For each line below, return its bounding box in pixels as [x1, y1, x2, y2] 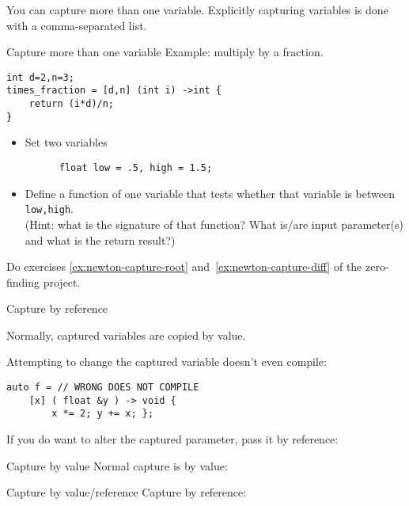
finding [6, 273, 40, 290]
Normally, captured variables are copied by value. [6, 326, 246, 343]
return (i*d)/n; [28, 98, 115, 110]
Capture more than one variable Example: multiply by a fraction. [6, 44, 324, 60]
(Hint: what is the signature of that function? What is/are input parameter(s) [25, 215, 403, 232]
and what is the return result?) [25, 231, 176, 248]
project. [43, 273, 81, 290]
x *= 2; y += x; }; [51, 408, 154, 420]
